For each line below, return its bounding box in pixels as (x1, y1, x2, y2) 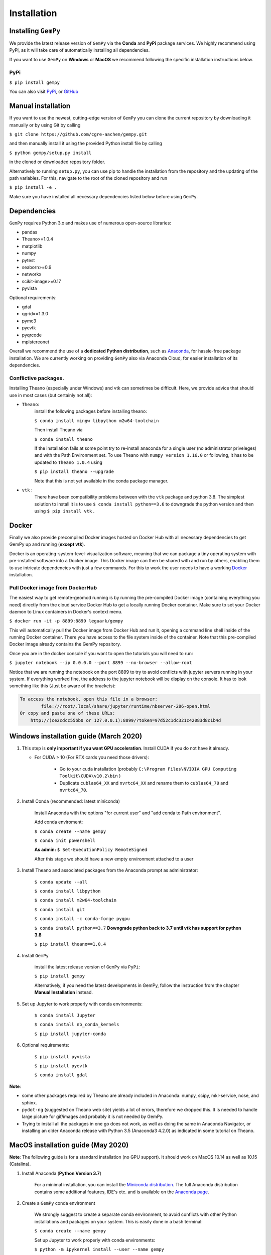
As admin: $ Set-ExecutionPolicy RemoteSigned (34, 846, 148, 853)
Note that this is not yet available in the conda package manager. (34, 477, 169, 484)
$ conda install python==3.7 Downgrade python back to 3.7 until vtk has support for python (34, 925, 241, 931)
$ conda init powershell (34, 837, 95, 843)
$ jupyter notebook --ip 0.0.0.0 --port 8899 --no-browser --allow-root (9, 660, 192, 666)
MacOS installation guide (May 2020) (9, 1141, 129, 1149)
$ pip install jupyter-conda (34, 1031, 106, 1037)
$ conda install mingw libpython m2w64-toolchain (34, 418, 159, 424)
